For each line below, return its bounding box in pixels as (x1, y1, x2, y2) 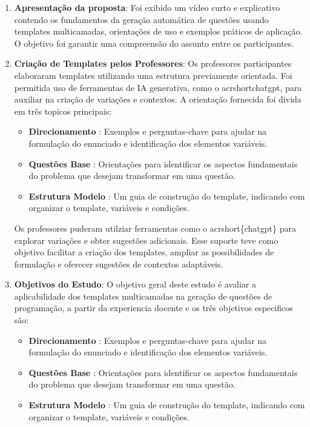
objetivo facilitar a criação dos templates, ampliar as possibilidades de (14, 246, 274, 258)
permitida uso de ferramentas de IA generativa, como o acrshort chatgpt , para (14, 81, 302, 93)
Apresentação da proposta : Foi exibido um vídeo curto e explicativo (14, 1, 280, 13)
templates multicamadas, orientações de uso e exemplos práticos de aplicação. (14, 25, 303, 38)
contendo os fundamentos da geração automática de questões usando (14, 13, 269, 25)
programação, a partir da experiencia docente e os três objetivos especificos (14, 301, 293, 314)
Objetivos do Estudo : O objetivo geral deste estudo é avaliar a (14, 278, 256, 291)
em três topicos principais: (14, 104, 112, 117)
